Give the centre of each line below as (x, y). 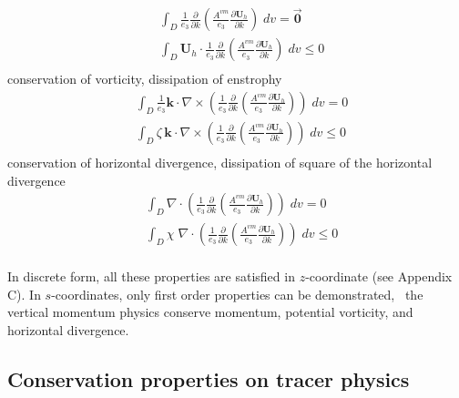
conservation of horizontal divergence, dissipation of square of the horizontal (220, 162)
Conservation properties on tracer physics (209, 379)
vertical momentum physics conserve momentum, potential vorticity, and (210, 312)
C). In (24, 294)
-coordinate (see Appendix (379, 276)
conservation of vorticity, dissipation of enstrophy (145, 79)
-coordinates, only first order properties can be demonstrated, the (237, 294)
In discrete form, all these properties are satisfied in (151, 276)
